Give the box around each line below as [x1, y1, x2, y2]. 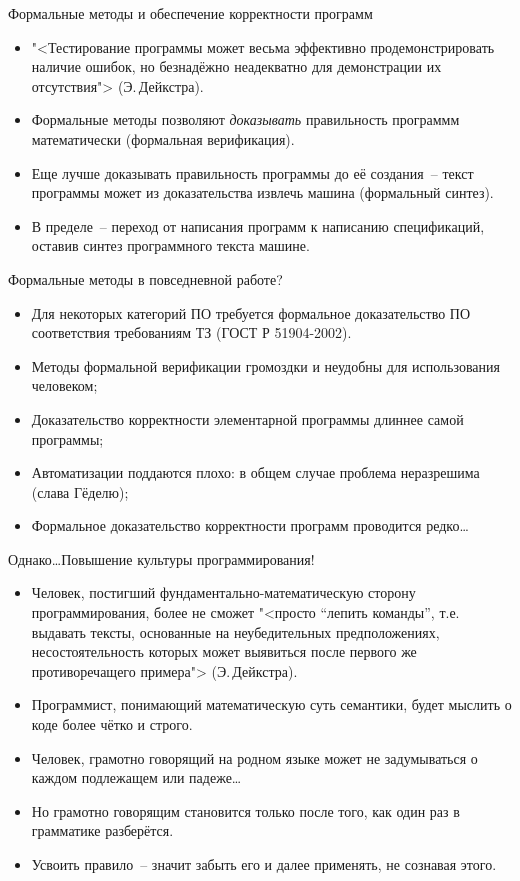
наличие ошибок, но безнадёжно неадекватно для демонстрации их [31, 56, 442, 77]
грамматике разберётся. [31, 820, 174, 841]
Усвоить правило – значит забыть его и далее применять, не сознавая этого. [31, 854, 497, 874]
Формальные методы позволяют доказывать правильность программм [31, 109, 460, 130]
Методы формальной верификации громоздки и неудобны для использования [31, 355, 500, 376]
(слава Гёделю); [31, 481, 129, 502]
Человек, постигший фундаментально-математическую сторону [31, 582, 416, 603]
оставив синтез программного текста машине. [31, 235, 310, 256]
